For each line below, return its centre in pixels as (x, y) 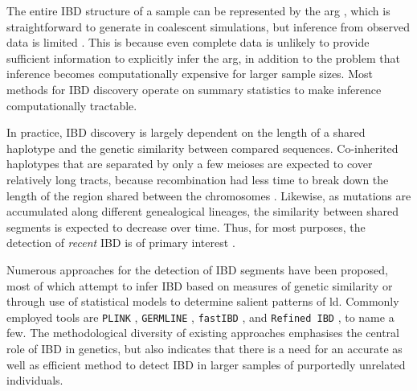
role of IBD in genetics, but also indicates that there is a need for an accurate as (204, 348)
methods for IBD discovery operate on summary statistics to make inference (194, 89)
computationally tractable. (72, 105)
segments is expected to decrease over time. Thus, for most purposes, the (186, 226)
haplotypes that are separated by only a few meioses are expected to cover (190, 164)
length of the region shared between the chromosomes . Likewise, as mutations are (209, 195)
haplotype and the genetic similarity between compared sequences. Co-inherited (202, 148)
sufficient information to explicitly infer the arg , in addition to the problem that (203, 58)
